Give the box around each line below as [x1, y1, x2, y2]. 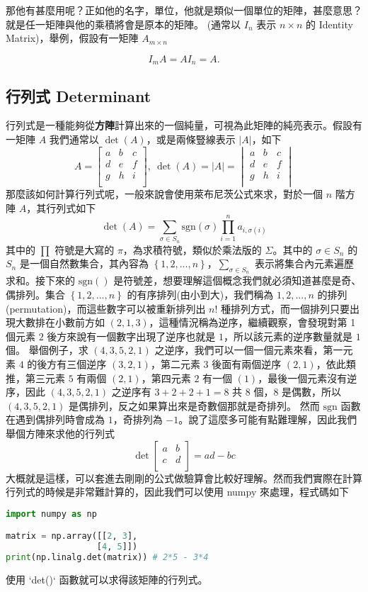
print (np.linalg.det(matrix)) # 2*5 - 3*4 [6, 552, 209, 563]
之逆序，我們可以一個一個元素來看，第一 [154, 342, 343, 357]
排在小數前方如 [35, 315, 105, 330]
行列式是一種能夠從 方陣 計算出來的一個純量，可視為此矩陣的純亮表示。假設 [6, 118, 352, 133]
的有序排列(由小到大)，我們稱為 [127, 287, 274, 302]
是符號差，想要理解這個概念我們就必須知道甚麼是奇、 [113, 273, 362, 288]
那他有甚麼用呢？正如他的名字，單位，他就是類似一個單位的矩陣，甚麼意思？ [6, 3, 362, 17]
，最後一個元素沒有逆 [258, 370, 357, 385]
